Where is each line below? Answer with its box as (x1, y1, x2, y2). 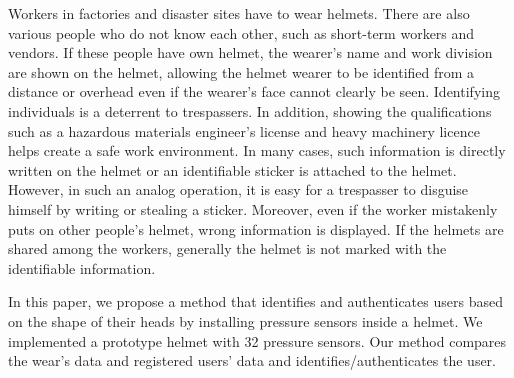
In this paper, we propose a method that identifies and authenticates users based (8, 291, 503, 312)
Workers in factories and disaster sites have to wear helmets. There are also (8, 3, 470, 23)
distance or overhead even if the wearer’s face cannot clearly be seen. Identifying (8, 81, 500, 102)
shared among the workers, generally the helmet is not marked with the (8, 238, 447, 259)
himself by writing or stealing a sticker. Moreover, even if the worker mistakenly (8, 198, 498, 219)
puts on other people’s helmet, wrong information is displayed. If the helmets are (8, 218, 504, 239)
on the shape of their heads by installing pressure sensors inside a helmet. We (8, 310, 483, 331)
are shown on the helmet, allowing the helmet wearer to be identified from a (8, 61, 475, 82)
